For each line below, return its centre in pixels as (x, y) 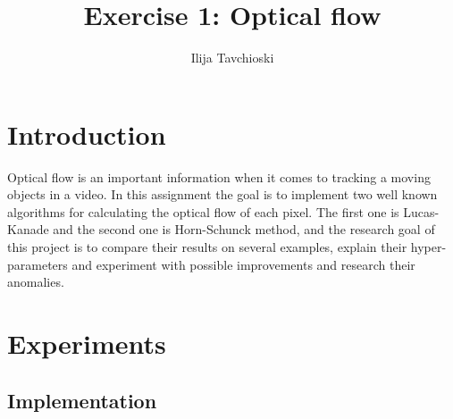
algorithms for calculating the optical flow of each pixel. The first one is (203, 211)
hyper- (428, 247)
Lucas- (421, 211)
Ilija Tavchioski (232, 58)
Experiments (87, 343)
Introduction (87, 134)
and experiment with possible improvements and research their (243, 264)
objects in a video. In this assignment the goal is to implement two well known (222, 194)
